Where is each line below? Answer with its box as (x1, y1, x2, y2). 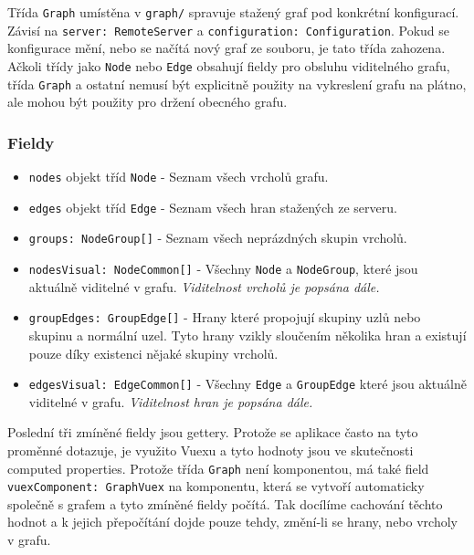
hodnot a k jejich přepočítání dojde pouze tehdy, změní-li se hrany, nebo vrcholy (7, 512, 458, 531)
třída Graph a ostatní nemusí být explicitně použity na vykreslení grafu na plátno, (7, 74, 467, 93)
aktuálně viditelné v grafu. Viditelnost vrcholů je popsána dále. (28, 277, 380, 296)
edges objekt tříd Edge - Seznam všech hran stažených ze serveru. (28, 197, 397, 216)
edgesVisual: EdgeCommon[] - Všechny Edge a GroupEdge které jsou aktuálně (28, 374, 467, 393)
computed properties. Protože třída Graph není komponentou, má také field (7, 458, 429, 477)
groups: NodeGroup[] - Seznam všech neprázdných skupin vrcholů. (28, 228, 407, 247)
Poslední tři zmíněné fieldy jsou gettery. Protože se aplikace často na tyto (7, 423, 418, 442)
